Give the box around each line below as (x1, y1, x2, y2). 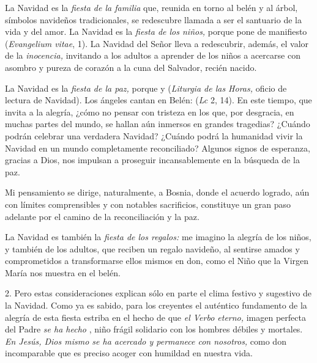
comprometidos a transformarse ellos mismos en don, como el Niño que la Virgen (5, 254, 309, 267)
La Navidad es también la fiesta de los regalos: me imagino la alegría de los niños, (5, 230, 311, 243)
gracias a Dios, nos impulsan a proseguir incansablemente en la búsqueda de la (5, 153, 300, 166)
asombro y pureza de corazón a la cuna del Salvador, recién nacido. (5, 61, 257, 73)
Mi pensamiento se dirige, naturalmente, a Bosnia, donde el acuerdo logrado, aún (5, 186, 310, 199)
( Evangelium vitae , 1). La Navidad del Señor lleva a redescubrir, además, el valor (5, 37, 309, 50)
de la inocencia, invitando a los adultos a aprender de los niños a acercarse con (5, 49, 300, 62)
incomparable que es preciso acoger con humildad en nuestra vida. (5, 346, 253, 359)
